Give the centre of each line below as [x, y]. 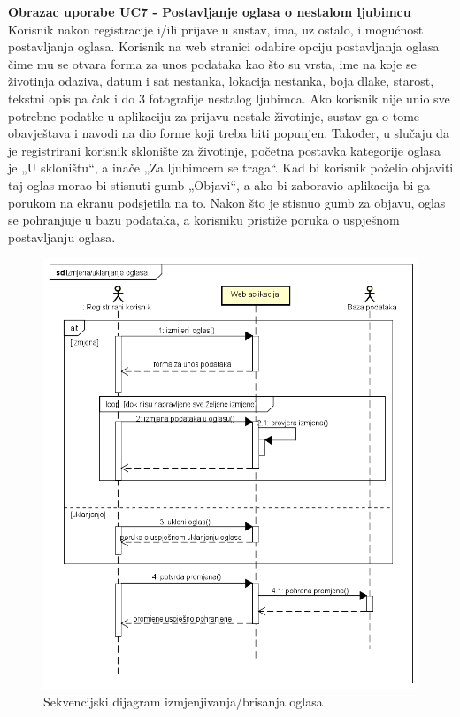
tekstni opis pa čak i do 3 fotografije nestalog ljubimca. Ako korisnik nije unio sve [229, 98]
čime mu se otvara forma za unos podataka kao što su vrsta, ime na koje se [212, 63]
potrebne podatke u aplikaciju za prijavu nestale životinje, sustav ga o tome [214, 115]
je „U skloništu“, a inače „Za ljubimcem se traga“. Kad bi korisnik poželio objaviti [231, 168]
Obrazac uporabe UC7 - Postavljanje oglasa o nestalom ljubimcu [210, 11]
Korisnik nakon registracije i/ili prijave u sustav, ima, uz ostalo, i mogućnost [216, 29]
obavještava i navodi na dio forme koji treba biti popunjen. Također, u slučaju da [229, 133]
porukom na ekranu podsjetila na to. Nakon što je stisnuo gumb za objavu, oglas [227, 202]
